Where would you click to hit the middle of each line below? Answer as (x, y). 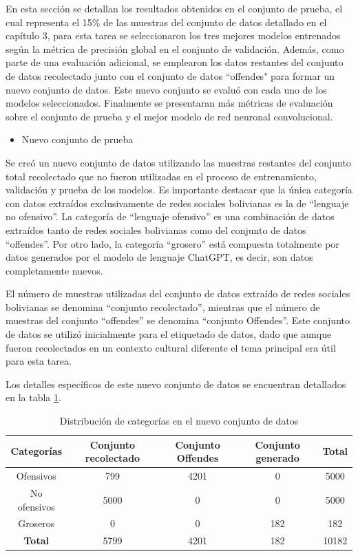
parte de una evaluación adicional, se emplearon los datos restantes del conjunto (175, 62)
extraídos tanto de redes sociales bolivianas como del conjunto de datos (156, 229)
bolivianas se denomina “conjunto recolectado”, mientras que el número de (163, 307)
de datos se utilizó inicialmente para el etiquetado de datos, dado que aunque (169, 334)
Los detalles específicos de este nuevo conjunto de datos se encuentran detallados (176, 384)
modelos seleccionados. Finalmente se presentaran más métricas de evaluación (169, 103)
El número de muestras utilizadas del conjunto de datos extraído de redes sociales (178, 293)
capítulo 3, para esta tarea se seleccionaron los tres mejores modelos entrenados (173, 35)
